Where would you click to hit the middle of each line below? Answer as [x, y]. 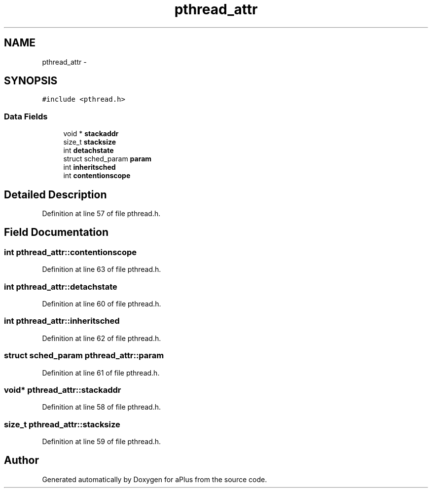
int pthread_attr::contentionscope [71, 252]
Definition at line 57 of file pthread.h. [101, 214]
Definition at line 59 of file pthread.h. [102, 441]
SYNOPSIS [31, 81]
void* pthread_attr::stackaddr [63, 390]
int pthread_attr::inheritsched [62, 321]
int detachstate [89, 151]
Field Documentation [56, 232]
